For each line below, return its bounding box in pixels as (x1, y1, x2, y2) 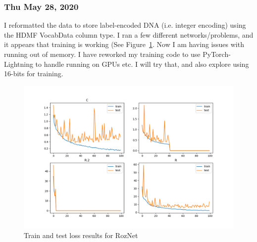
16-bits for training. (4, 68, 63, 79)
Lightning (4, 58, 33, 69)
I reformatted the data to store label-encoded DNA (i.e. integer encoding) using (4, 20, 246, 30)
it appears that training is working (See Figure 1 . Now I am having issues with (4, 39, 244, 49)
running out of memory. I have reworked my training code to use (4, 49, 201, 59)
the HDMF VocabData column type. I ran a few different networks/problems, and (4, 29, 254, 40)
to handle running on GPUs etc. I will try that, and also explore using (35, 58, 249, 69)
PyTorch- (203, 49, 231, 59)
